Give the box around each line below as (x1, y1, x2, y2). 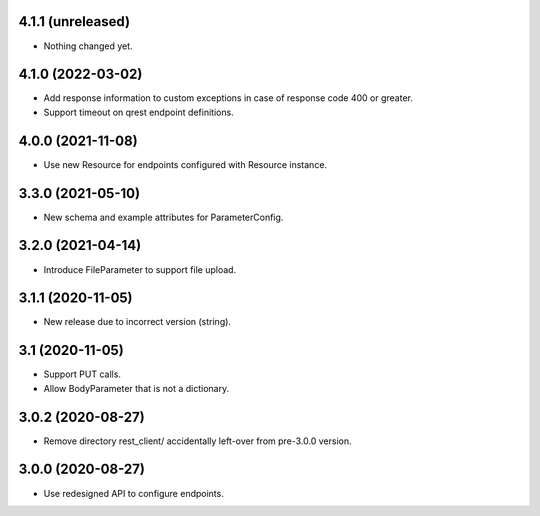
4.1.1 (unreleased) (18, 13, 130, 30)
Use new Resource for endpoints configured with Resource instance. (43, 158, 328, 170)
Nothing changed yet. (43, 40, 134, 52)
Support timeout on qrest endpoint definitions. (43, 106, 234, 118)
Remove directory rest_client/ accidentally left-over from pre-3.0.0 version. (43, 435, 352, 447)
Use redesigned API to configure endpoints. (43, 487, 224, 499)
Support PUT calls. (43, 368, 122, 380)
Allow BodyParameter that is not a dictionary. (43, 382, 230, 394)
